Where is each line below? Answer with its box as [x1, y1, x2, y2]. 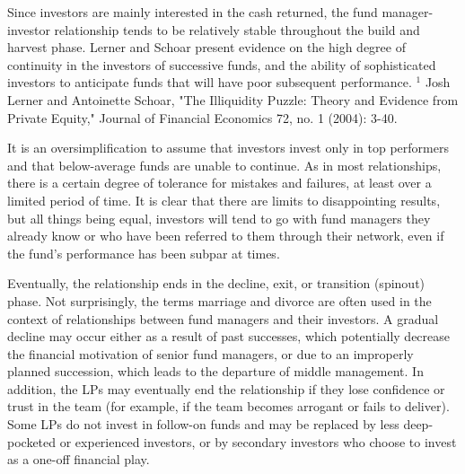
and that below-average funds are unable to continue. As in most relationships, [7, 155, 442, 174]
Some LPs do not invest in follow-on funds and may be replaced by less [7, 415, 399, 434]
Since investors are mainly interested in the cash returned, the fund [7, 3, 378, 21]
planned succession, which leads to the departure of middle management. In [7, 362, 424, 381]
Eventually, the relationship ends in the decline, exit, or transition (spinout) [7, 274, 426, 293]
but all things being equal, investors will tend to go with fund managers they [7, 208, 431, 227]
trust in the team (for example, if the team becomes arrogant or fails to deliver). [7, 397, 450, 416]
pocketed [7, 432, 57, 451]
